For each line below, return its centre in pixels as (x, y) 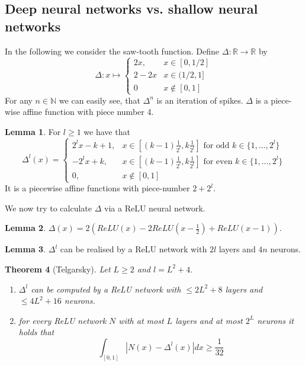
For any (19, 100)
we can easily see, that (99, 100)
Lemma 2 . (25, 228)
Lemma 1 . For (33, 131)
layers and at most (209, 320)
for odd (216, 145)
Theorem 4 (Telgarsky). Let (58, 269)
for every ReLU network (62, 320)
